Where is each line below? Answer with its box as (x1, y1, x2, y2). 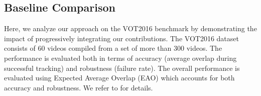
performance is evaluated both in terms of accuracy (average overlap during (4, 52, 237, 63)
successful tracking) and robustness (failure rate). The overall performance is (4, 62, 240, 73)
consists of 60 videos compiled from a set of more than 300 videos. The (4, 43, 222, 53)
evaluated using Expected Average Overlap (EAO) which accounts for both (4, 72, 235, 83)
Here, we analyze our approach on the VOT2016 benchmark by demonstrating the (4, 23, 257, 34)
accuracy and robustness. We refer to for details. (4, 82, 153, 92)
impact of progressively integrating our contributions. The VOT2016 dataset (4, 33, 239, 43)
